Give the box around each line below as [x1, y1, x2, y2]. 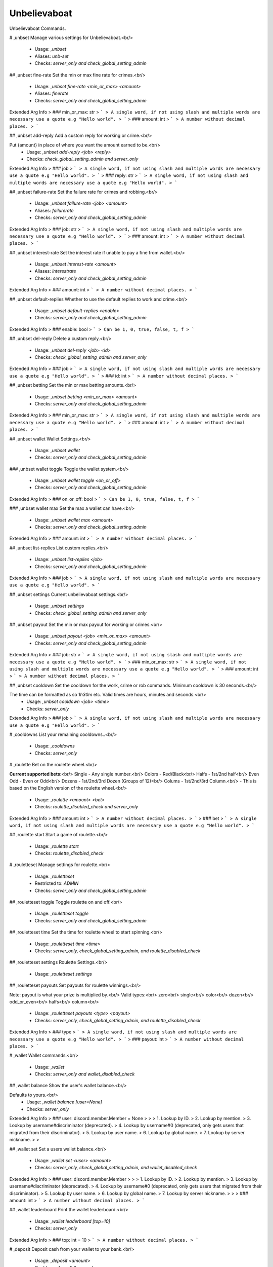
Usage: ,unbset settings [34, 603, 84, 609]
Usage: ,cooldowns [34, 743, 75, 749]
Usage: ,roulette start [34, 843, 79, 849]
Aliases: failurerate [34, 207, 74, 213]
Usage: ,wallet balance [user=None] [26, 1099, 102, 1105]
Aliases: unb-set [34, 53, 69, 59]
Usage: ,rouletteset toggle [34, 910, 89, 917]
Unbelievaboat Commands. [9, 25, 66, 31]
